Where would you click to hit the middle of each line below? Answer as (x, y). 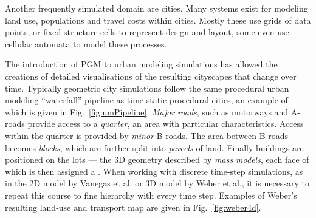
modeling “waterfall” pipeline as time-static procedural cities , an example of (146, 100)
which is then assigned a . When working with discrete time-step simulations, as (154, 171)
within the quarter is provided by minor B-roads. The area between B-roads (147, 135)
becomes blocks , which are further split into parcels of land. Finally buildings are (154, 147)
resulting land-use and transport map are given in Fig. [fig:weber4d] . (133, 207)
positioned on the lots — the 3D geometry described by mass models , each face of (157, 159)
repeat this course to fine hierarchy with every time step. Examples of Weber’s (151, 195)
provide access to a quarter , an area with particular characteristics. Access (166, 124)
